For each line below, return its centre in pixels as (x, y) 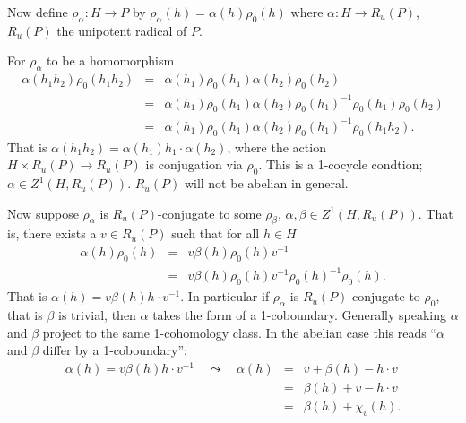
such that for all (216, 233)
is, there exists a (52, 233)
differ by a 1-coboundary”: (115, 350)
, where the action (276, 147)
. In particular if (225, 296)
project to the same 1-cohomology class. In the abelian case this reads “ (239, 332)
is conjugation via (194, 164)
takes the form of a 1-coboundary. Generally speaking (300, 315)
